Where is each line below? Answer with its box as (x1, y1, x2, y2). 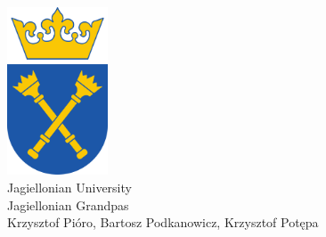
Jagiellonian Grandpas (7, 195, 129, 214)
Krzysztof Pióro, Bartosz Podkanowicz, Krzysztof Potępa (7, 213, 319, 232)
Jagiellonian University (7, 177, 132, 196)
